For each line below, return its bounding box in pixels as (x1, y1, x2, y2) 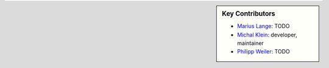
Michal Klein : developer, (237, 31, 298, 38)
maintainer (237, 39, 264, 47)
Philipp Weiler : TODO (237, 48, 291, 55)
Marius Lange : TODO (237, 22, 290, 30)
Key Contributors (222, 10, 275, 18)
